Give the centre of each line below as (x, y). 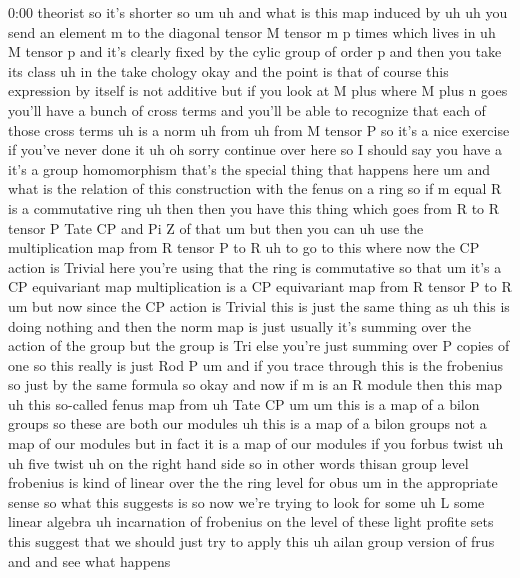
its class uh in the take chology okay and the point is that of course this (228, 70)
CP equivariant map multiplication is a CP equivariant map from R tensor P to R (260, 286)
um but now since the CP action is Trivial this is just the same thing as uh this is (259, 305)
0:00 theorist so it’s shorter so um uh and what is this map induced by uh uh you (258, 12)
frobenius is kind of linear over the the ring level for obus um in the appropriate (253, 482)
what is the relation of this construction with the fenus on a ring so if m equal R (255, 188)
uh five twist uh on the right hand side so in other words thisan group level (238, 462)
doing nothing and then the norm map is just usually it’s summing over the (239, 325)
